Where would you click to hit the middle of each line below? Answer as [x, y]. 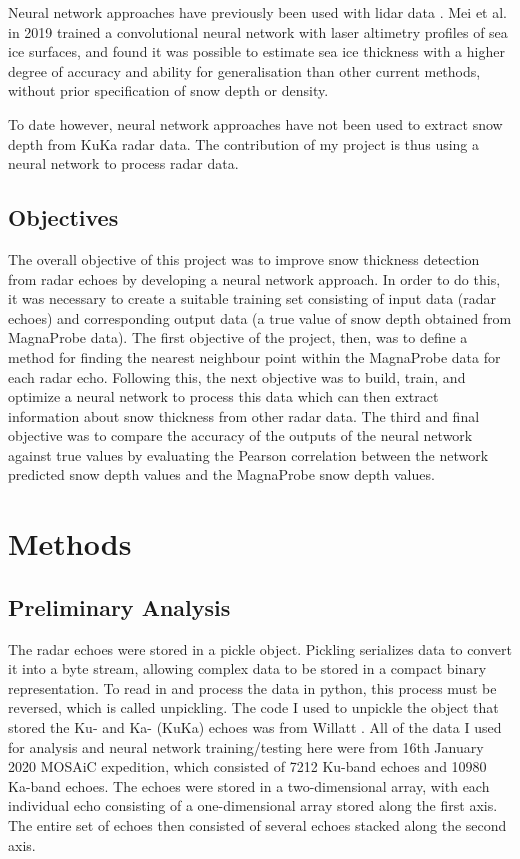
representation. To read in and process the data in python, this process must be [252, 687]
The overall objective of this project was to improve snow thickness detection [244, 258]
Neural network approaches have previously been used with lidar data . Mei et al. [257, 12]
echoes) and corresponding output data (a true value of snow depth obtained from [260, 317]
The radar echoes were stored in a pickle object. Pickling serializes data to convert [260, 648]
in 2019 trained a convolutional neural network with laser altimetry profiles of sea [258, 31]
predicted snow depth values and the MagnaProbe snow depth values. [221, 474]
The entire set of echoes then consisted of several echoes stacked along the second [257, 825]
